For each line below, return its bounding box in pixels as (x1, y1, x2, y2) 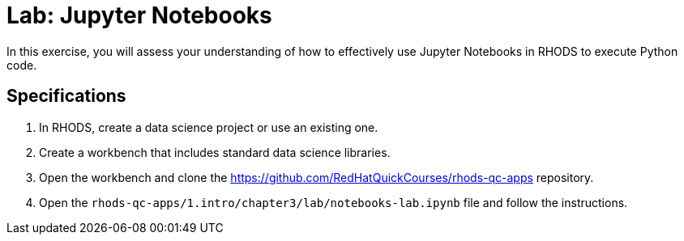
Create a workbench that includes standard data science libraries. (39, 145, 391, 159)
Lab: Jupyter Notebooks (6, 2, 272, 29)
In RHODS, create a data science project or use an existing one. (39, 120, 378, 134)
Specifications (6, 86, 126, 107)
